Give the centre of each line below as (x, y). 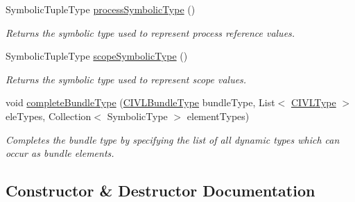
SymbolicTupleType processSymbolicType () (101, 9)
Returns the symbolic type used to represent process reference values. (150, 32)
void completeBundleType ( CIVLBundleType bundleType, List (140, 102)
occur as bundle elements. (60, 153)
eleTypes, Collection (49, 116)
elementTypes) (218, 116)
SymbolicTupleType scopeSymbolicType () (97, 56)
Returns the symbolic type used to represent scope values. (126, 79)
